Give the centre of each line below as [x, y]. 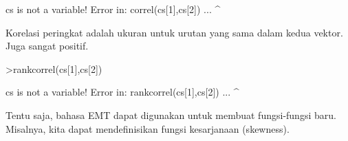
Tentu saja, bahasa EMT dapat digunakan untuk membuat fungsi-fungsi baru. [171, 115]
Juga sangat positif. [47, 46]
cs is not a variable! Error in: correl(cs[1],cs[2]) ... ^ [113, 9]
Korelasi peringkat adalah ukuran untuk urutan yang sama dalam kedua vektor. [174, 32]
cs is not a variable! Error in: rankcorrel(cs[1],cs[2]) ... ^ [122, 92]
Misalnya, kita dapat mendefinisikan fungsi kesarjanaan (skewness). [148, 128]
